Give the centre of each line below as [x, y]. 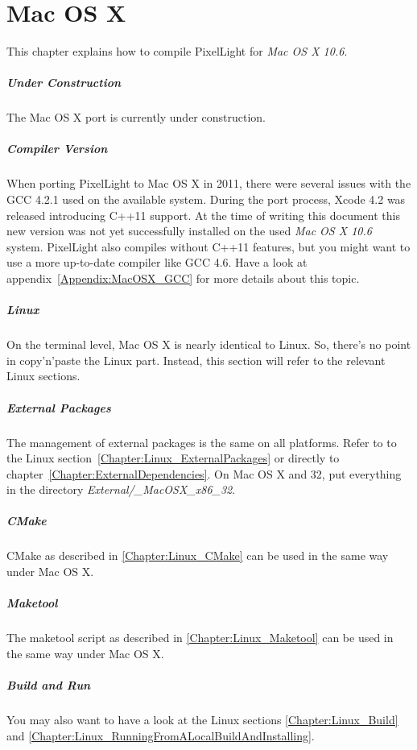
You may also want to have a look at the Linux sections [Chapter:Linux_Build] [202, 719]
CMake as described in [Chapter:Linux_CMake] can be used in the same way [198, 555]
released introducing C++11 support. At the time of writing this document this [203, 215]
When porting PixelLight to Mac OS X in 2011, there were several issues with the [209, 183]
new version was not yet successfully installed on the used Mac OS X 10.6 [189, 231]
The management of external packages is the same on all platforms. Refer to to [202, 442]
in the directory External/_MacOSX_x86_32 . [121, 489]
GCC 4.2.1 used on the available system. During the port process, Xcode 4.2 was [206, 199]
